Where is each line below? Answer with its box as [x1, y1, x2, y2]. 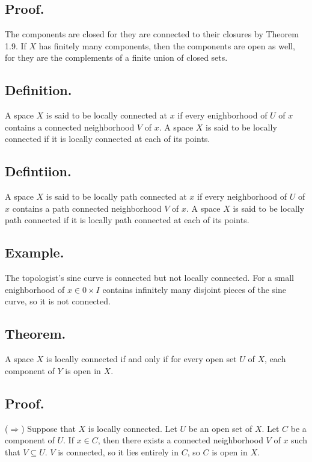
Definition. [5, 81, 72, 99]
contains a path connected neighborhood [12, 202, 162, 214]
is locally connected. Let [88, 422, 177, 434]
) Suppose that [21, 422, 76, 434]
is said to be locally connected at [46, 109, 168, 122]
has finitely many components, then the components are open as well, [38, 39, 295, 52]
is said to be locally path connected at [46, 190, 187, 203]
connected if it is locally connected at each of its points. [5, 132, 210, 145]
